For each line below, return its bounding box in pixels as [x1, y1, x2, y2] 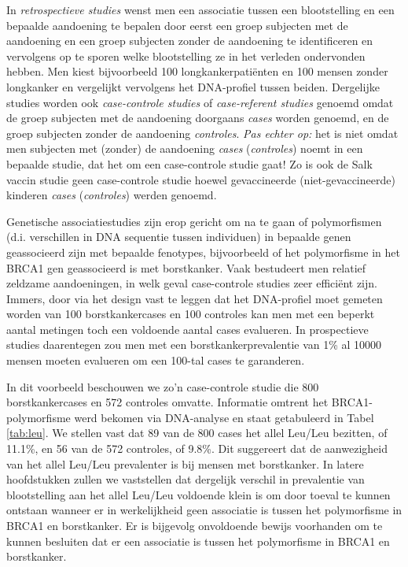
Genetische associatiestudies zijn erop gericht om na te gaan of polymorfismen [6, 213, 382, 229]
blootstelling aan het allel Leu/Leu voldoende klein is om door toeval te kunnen [6, 486, 391, 502]
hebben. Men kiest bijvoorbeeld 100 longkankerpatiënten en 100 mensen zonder [6, 63, 388, 80]
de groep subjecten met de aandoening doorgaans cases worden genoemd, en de [6, 109, 389, 126]
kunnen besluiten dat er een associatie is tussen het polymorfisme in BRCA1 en [6, 532, 390, 549]
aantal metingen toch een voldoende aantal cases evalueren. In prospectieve [6, 321, 369, 337]
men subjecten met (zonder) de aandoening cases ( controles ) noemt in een [6, 140, 363, 157]
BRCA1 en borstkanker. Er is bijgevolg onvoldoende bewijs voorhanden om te [6, 517, 383, 533]
